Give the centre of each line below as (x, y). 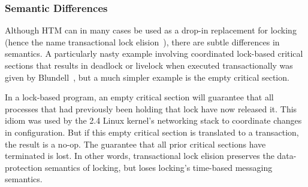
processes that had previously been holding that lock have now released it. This (151, 108)
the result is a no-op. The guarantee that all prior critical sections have (135, 144)
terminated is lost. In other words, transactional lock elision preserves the (140, 156)
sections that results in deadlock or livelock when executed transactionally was (149, 65)
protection (24, 167)
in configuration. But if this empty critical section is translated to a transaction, (152, 132)
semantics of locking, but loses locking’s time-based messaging (158, 167)
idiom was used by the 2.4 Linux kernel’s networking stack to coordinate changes (153, 120)
